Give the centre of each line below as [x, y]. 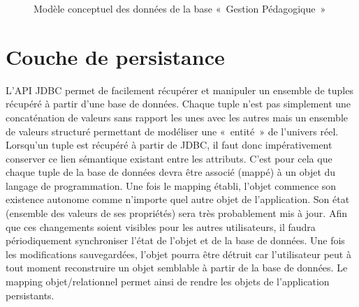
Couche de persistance [115, 56]
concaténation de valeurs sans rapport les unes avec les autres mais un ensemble [177, 117]
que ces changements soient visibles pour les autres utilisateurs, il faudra [161, 226]
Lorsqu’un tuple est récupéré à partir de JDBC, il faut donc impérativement [169, 145]
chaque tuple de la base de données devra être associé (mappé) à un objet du [171, 172]
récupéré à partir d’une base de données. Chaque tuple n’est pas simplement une [178, 104]
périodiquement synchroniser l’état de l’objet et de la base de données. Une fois [175, 240]
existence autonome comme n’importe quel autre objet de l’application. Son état [178, 199]
